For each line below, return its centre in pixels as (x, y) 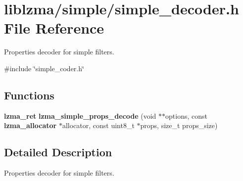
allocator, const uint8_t (98, 125)
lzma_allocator (30, 125)
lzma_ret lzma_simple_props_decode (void (80, 115)
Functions (29, 95)
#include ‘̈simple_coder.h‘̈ (44, 68)
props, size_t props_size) (179, 125)
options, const (186, 115)
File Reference (54, 28)
